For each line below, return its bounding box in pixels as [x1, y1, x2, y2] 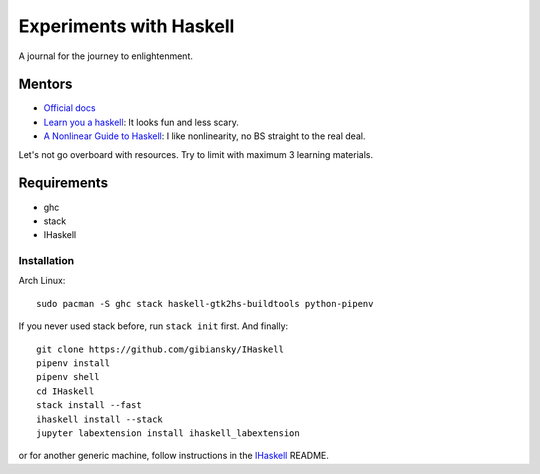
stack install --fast [36, 400, 142, 411]
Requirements [18, 175, 109, 192]
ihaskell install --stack [36, 413, 164, 425]
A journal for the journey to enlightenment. [18, 50, 194, 62]
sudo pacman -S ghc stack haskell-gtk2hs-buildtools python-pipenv [36, 298, 374, 309]
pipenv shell [36, 371, 100, 383]
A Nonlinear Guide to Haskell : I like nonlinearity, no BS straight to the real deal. [43, 130, 366, 142]
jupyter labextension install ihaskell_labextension [36, 427, 300, 439]
